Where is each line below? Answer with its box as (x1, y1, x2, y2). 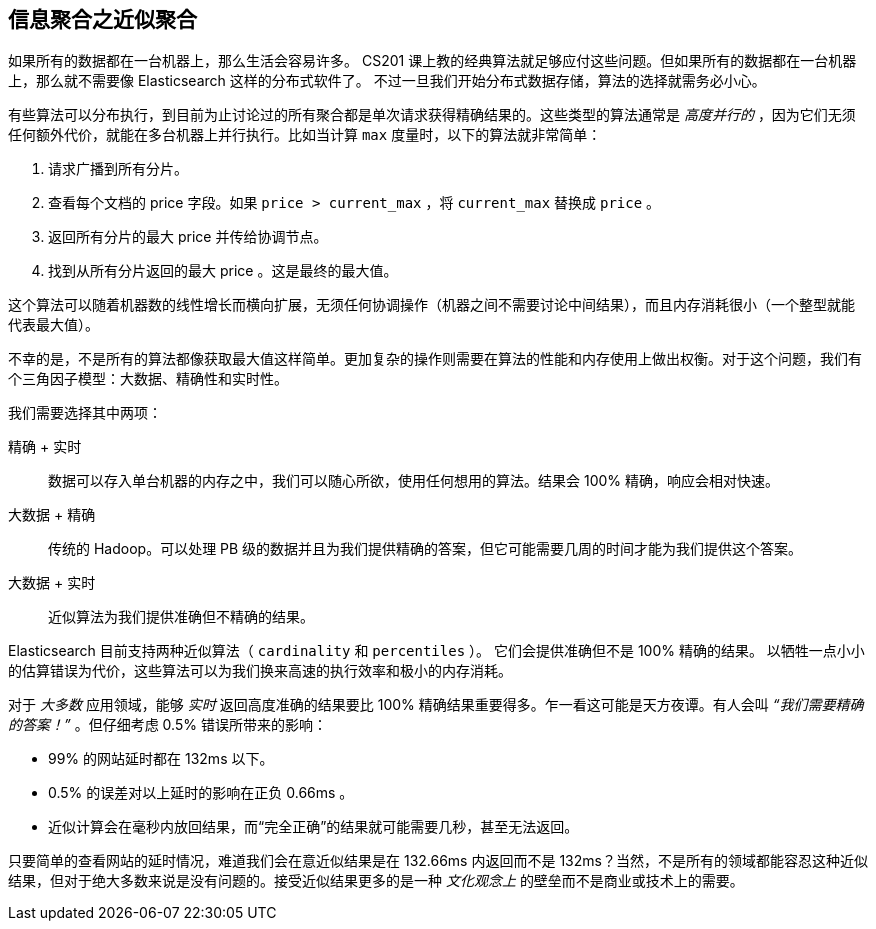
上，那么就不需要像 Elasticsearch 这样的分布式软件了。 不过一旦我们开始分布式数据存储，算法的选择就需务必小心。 (8, 72, 766, 90)
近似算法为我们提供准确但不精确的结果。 (48, 608, 314, 626)
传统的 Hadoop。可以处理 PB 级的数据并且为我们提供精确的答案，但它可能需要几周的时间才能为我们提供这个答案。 (48, 540, 803, 558)
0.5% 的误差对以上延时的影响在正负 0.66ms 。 (48, 784, 354, 802)
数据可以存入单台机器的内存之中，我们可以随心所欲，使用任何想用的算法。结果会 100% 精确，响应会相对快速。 (48, 472, 779, 490)
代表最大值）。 (8, 316, 99, 334)
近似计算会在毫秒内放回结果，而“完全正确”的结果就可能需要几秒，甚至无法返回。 (48, 818, 579, 836)
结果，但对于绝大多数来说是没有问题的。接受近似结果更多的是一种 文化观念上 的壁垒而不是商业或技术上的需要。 (8, 872, 744, 890)
